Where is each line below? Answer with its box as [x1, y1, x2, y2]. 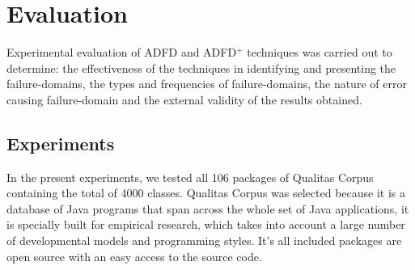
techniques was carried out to [247, 44, 392, 61]
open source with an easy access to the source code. [6, 247, 262, 264]
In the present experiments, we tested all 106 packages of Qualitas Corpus [6, 168, 374, 185]
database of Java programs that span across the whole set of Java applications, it [6, 200, 409, 217]
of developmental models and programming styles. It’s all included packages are [6, 232, 402, 249]
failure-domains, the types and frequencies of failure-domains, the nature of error [6, 75, 407, 92]
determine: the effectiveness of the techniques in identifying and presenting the [6, 59, 396, 76]
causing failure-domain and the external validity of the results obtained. [6, 91, 362, 108]
